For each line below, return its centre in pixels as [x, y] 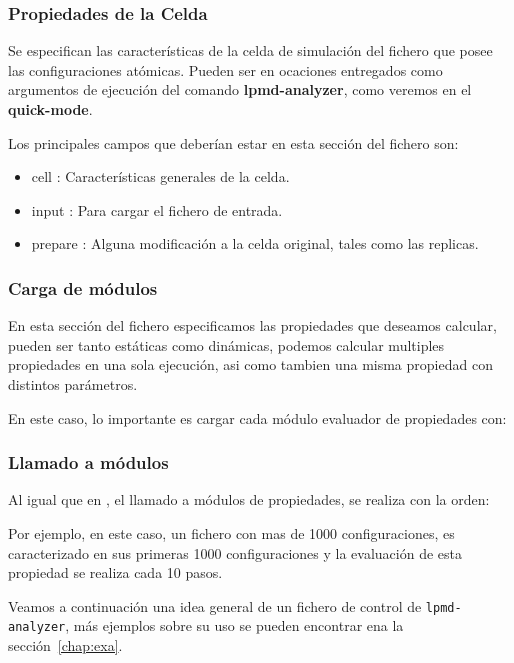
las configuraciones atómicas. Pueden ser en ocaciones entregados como [225, 69]
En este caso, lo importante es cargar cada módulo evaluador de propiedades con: [257, 417]
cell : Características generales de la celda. [160, 176]
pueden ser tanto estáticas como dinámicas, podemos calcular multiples [226, 344]
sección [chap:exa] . [65, 645]
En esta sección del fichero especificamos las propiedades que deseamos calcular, [252, 325]
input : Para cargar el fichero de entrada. [157, 209]
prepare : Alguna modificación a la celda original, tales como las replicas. [255, 243]
